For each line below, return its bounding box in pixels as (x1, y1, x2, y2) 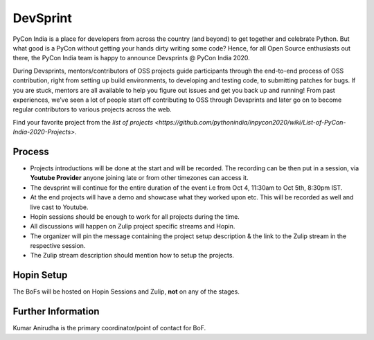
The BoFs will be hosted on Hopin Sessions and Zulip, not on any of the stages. (12, 287, 240, 296)
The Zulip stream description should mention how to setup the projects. (30, 251, 235, 260)
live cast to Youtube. (30, 203, 89, 211)
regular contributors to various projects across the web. (12, 105, 172, 114)
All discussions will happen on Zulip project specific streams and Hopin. (30, 222, 235, 231)
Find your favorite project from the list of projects (12, 118, 154, 126)
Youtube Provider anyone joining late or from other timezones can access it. (30, 174, 249, 182)
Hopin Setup (12, 269, 68, 281)
